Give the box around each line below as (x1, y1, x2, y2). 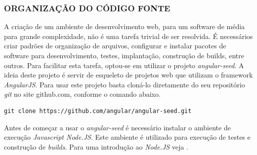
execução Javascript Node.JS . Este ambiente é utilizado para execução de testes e (4, 132, 251, 142)
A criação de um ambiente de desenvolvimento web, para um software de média (4, 21, 245, 32)
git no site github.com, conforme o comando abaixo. (4, 89, 161, 99)
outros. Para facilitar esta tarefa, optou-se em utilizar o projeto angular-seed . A (4, 60, 244, 70)
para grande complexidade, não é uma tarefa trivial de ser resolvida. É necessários (4, 31, 253, 41)
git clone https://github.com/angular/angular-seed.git (4, 107, 192, 115)
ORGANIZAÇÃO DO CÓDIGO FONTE (4, 1, 171, 14)
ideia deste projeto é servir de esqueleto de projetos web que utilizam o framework (4, 70, 253, 80)
